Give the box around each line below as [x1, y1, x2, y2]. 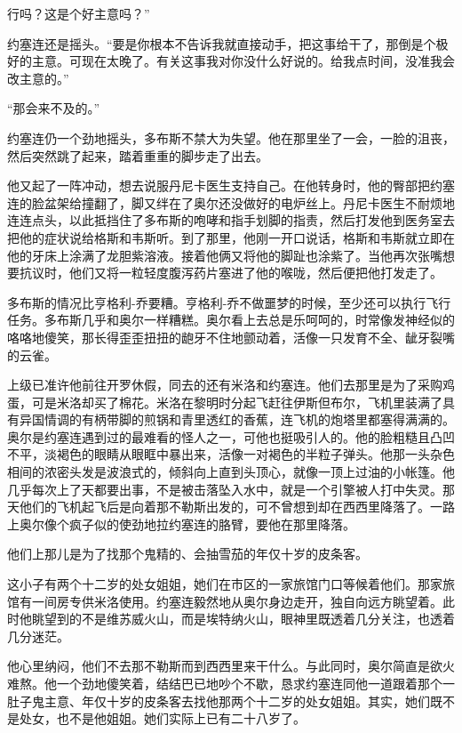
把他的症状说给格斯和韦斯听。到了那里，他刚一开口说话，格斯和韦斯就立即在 [7, 228, 455, 246]
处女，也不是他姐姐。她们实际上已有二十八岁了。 [19, 709, 306, 728]
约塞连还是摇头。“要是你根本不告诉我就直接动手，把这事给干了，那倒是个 [7, 34, 436, 52]
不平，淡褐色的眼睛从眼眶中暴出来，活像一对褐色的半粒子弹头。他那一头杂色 [7, 445, 455, 463]
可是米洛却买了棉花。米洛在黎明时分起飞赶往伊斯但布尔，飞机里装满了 [31, 392, 442, 411]
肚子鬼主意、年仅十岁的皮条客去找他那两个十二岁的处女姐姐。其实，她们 [7, 691, 430, 710]
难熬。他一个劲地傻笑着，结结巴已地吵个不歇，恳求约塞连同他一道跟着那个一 [7, 674, 455, 692]
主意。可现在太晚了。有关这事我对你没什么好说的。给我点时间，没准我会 [31, 52, 455, 70]
